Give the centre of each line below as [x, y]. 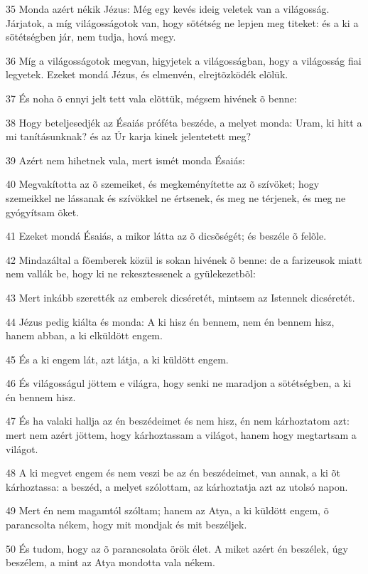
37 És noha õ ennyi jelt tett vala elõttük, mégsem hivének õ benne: [151, 98]
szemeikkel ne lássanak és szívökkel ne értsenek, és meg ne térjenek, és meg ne [176, 197]
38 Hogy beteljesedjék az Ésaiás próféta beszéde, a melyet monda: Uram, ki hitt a [184, 122]
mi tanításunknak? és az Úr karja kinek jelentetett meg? [129, 136]
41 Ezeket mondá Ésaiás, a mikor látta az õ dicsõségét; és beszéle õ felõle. [166, 236]
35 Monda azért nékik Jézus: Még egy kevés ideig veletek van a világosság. [168, 9]
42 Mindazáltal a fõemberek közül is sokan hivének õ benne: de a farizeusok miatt [184, 259]
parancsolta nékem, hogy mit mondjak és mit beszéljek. [126, 525]
